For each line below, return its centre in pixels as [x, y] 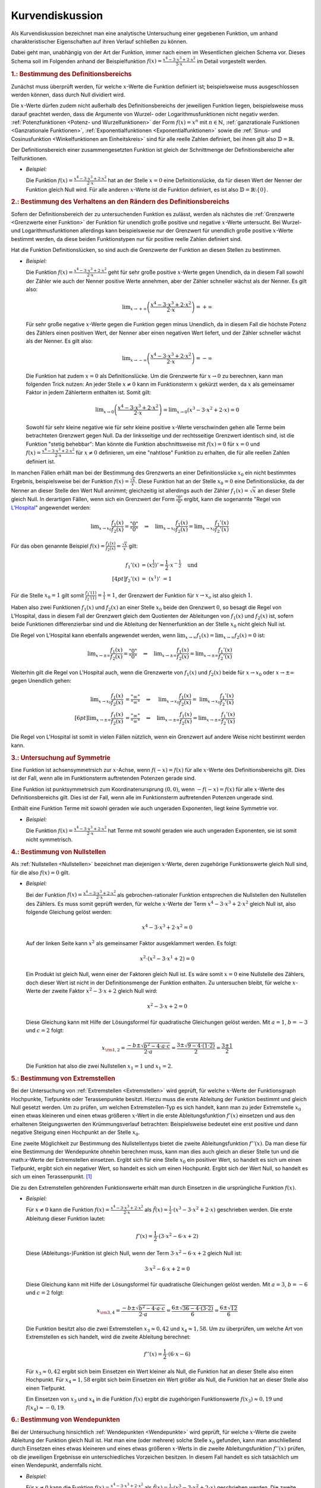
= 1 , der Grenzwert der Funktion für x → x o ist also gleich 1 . [179, 596]
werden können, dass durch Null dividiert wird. [68, 95]
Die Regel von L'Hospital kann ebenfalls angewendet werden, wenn [93, 635]
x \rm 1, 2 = [113, 1049]
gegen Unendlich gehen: [41, 681]
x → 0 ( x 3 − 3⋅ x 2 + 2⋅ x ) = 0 [208, 410]
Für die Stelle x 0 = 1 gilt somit [48, 596]
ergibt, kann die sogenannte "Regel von [232, 499]
